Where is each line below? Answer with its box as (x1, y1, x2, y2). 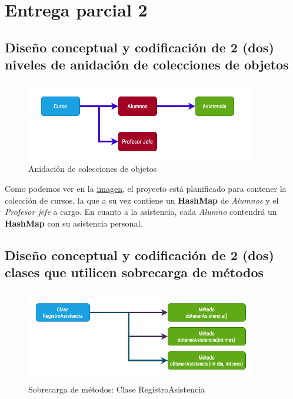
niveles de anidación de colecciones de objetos (5, 55, 289, 74)
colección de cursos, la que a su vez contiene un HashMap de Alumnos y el (5, 194, 279, 206)
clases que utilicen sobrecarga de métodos (5, 263, 264, 281)
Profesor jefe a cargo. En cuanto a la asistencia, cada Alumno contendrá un (5, 205, 277, 218)
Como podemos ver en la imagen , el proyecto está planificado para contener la (5, 182, 287, 194)
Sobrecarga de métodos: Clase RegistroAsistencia (28, 383, 205, 395)
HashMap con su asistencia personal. (5, 217, 143, 229)
